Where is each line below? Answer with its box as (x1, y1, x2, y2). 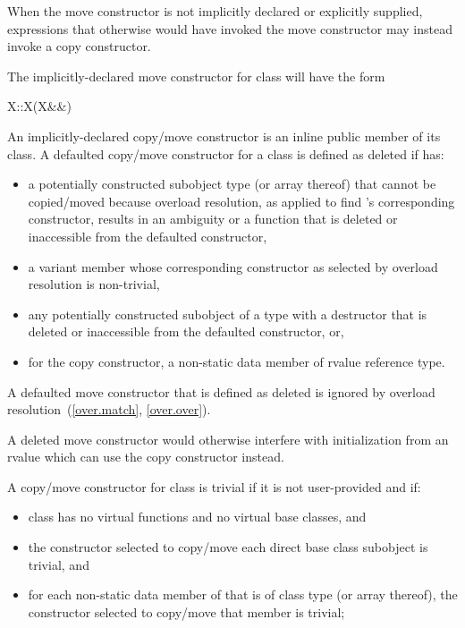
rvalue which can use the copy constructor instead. (7, 447, 284, 466)
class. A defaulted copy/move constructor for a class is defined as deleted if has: (7, 144, 444, 163)
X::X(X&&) (7, 97, 72, 115)
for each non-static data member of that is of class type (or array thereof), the (28, 585, 458, 604)
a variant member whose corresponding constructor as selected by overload (28, 257, 438, 276)
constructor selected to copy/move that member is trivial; (28, 602, 345, 621)
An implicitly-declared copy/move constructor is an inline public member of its (7, 126, 441, 145)
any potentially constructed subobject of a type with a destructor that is (28, 304, 427, 323)
